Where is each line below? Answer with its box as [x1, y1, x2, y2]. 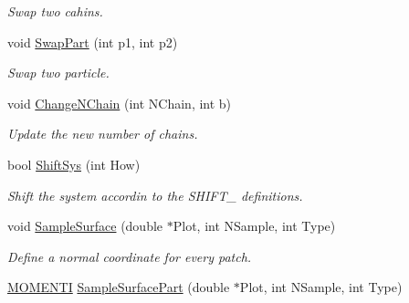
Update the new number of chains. [7, 124, 198, 143]
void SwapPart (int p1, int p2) [7, 32, 178, 51]
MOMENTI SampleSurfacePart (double [7, 277, 230, 297]
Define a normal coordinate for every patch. [7, 246, 252, 266]
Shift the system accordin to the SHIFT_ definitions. [7, 185, 303, 204]
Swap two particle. [7, 63, 110, 82]
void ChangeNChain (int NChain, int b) [7, 93, 232, 112]
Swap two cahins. [7, 2, 103, 20]
